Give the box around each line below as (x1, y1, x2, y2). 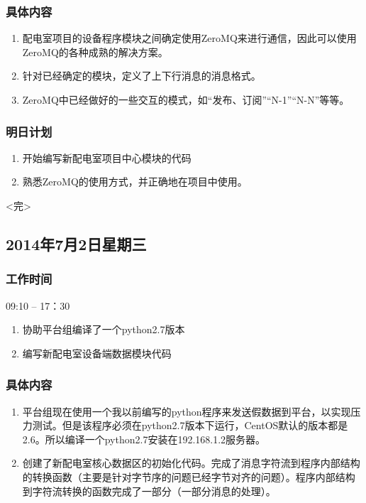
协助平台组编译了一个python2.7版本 (22, 322, 185, 337)
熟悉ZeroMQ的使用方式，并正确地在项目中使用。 (22, 174, 248, 189)
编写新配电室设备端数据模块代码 (22, 345, 172, 360)
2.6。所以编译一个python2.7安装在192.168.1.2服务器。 (22, 431, 266, 446)
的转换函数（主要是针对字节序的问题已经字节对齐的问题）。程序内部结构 (22, 469, 355, 484)
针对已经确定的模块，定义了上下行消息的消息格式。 (22, 68, 261, 83)
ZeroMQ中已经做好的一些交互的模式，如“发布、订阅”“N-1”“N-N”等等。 (22, 92, 350, 107)
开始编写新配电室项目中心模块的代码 (22, 150, 192, 165)
